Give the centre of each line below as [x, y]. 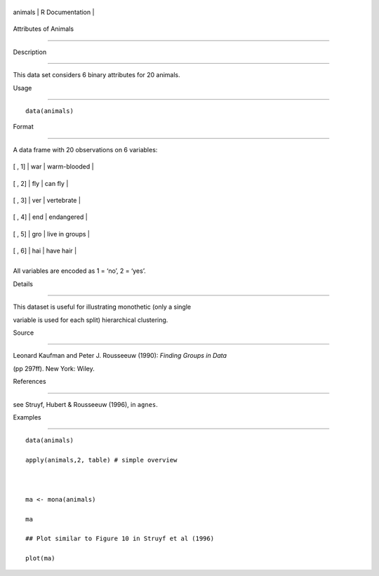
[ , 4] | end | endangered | [50, 217]
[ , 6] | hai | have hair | [45, 251]
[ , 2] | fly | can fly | [41, 183]
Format [24, 127]
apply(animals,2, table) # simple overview [101, 460]
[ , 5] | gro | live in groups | [52, 234]
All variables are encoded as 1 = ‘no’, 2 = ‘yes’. [80, 271]
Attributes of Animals [43, 29]
